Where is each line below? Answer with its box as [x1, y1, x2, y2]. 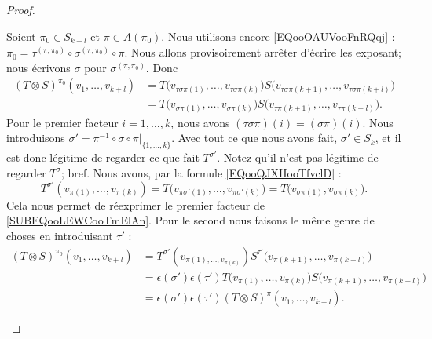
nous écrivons [6, 59, 71, 75]
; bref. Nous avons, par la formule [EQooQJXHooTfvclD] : [60, 164, 342, 180]
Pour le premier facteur [6, 114, 119, 130]
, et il [375, 129, 401, 146]
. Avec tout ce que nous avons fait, [171, 129, 338, 146]
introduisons [6, 129, 65, 146]
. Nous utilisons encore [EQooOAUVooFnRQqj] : [161, 27, 395, 44]
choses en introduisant [6, 228, 113, 244]
